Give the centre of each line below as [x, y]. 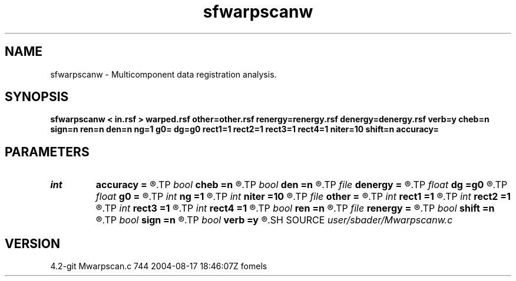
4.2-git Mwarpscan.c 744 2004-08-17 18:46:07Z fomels [159, 266]
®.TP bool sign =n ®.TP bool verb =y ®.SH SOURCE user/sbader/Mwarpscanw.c [274, 220]
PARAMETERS [47, 152]
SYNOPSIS [37, 97]
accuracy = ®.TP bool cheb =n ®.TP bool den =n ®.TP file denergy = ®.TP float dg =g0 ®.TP [302, 185]
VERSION [33, 243]
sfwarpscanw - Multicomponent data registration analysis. [163, 74]
